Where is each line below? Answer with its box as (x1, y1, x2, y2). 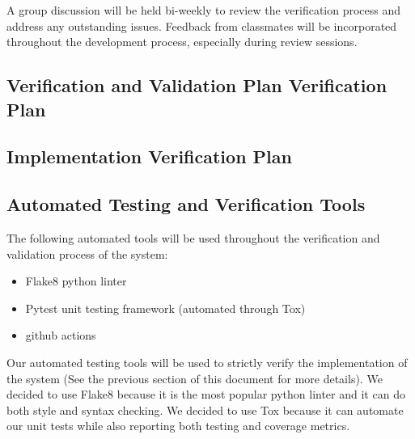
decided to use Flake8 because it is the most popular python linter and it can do (6, 386, 405, 403)
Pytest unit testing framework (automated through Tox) (25, 299, 306, 316)
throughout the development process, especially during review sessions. (6, 33, 358, 50)
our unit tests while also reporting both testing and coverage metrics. (6, 417, 350, 434)
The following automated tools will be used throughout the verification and (6, 229, 380, 246)
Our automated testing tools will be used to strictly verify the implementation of (6, 353, 408, 370)
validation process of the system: (6, 245, 168, 262)
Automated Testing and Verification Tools (6, 192, 366, 217)
